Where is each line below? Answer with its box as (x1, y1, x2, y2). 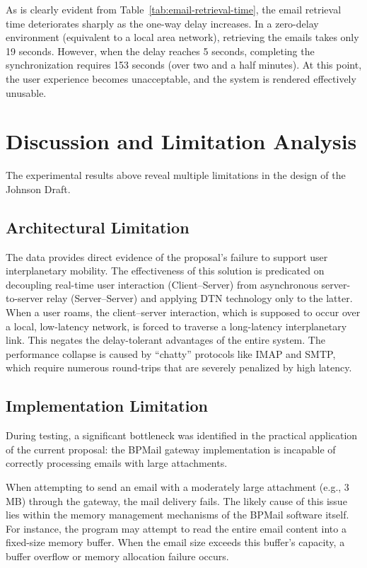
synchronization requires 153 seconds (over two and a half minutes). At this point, (6, 57, 362, 72)
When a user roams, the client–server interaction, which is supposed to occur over (6, 305, 361, 320)
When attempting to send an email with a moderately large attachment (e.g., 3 (6, 480, 349, 494)
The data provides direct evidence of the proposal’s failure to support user (6, 249, 328, 264)
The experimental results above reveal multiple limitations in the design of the (6, 168, 346, 182)
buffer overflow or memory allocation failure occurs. (6, 548, 229, 563)
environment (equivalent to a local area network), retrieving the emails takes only (6, 30, 359, 45)
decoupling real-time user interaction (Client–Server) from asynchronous (6, 277, 318, 291)
